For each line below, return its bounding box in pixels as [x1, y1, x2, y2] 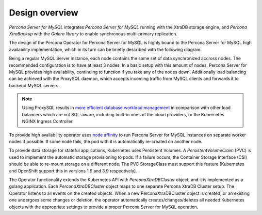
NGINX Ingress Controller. [22, 119, 74, 124]
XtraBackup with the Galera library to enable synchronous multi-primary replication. [9, 31, 178, 36]
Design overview [9, 7, 79, 18]
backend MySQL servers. [9, 82, 60, 88]
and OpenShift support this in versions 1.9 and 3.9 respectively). [9, 168, 137, 174]
